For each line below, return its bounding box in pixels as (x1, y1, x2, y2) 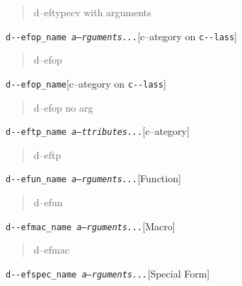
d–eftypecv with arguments (33, 5, 151, 19)
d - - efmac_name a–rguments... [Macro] (6, 218, 175, 233)
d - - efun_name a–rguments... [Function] (6, 171, 181, 186)
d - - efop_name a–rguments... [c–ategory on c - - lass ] (6, 28, 238, 43)
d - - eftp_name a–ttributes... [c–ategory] (6, 124, 190, 138)
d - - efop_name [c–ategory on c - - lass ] (6, 76, 166, 90)
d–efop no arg (33, 100, 93, 114)
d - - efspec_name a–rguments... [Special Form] (6, 266, 210, 280)
